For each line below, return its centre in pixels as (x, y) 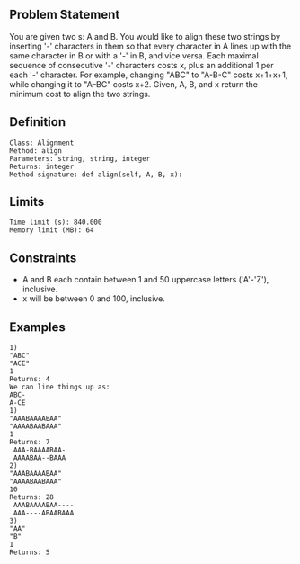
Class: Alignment (42, 143)
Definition (37, 122)
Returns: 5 (30, 552)
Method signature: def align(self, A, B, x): (96, 175)
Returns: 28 (31, 497)
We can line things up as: (60, 387)
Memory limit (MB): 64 (52, 230)
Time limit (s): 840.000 (56, 223)
